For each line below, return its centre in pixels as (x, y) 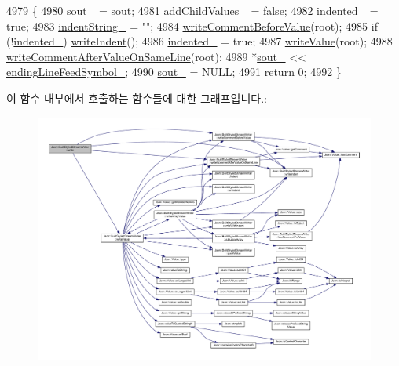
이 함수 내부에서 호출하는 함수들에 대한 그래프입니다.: (137, 98)
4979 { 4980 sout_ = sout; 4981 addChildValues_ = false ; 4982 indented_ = (192, 10)
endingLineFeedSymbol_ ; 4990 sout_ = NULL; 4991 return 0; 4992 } (174, 72)
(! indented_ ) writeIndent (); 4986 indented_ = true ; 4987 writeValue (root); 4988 (199, 41)
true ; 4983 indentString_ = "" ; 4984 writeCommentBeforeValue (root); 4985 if (192, 25)
